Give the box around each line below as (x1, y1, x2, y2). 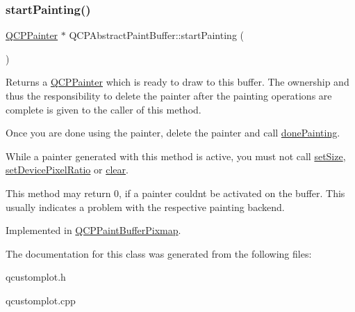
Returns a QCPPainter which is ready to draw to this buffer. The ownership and (6, 75, 349, 89)
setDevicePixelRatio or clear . (6, 162, 129, 177)
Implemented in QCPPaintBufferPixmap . (6, 223, 181, 237)
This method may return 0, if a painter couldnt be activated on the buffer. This (6, 185, 345, 200)
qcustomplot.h (6, 270, 66, 284)
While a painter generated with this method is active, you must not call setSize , (6, 148, 346, 163)
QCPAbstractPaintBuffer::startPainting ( (69, 28, 244, 42)
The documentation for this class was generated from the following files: (6, 246, 312, 260)
